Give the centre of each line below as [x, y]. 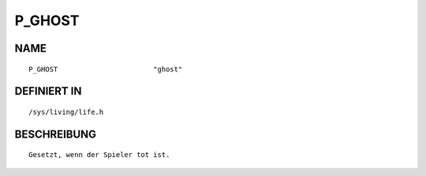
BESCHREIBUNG [56, 134]
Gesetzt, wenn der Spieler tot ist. [99, 155]
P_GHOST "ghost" [106, 69]
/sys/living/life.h [66, 112]
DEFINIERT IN [48, 92]
